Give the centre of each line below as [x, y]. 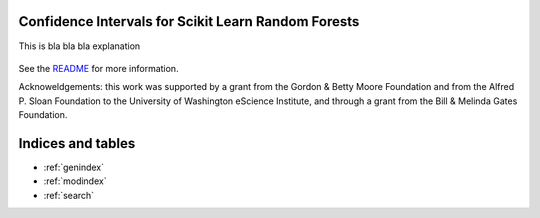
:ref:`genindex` [74, 167]
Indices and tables [77, 143]
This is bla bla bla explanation [79, 46]
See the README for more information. [98, 68]
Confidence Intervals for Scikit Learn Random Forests [189, 21]
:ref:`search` [69, 195]
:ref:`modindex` [75, 181]
